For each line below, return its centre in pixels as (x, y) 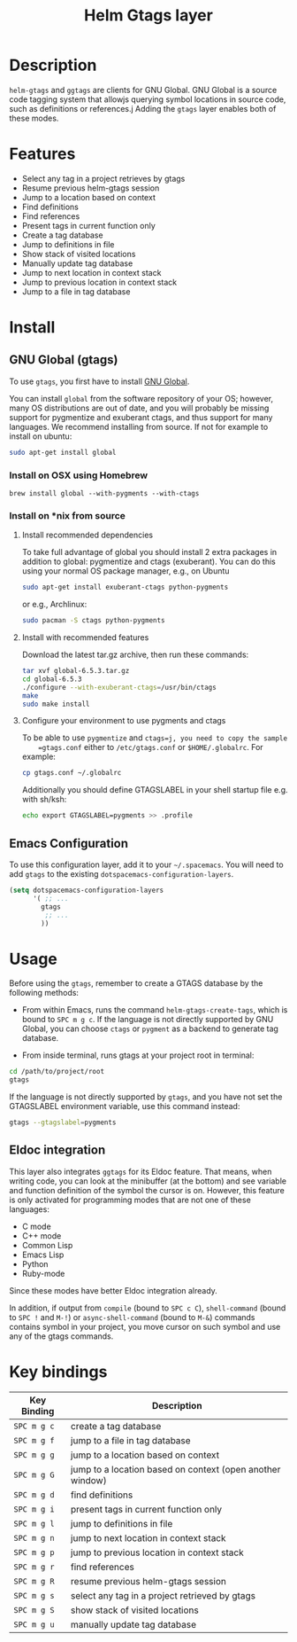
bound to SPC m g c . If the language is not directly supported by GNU (148, 1020)
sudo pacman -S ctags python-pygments (93, 621)
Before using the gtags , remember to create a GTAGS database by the (136, 983)
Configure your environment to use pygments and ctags (124, 721)
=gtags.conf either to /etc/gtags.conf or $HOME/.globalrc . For (151, 747)
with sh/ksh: (44, 800)
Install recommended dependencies (87, 535)
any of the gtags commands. (61, 1336)
